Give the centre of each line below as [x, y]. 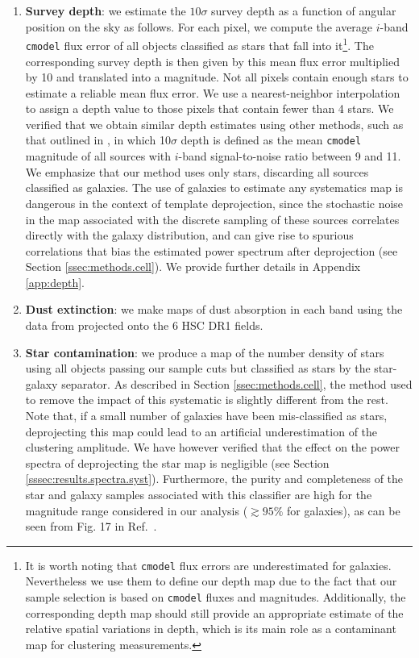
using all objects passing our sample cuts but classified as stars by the [198, 368]
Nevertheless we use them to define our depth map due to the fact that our [211, 581]
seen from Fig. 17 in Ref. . [91, 526]
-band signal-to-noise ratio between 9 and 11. [290, 156]
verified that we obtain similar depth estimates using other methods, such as [214, 124]
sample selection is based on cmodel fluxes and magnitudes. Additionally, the [216, 597]
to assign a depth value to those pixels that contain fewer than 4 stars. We [209, 108]
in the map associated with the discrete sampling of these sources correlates [212, 219]
